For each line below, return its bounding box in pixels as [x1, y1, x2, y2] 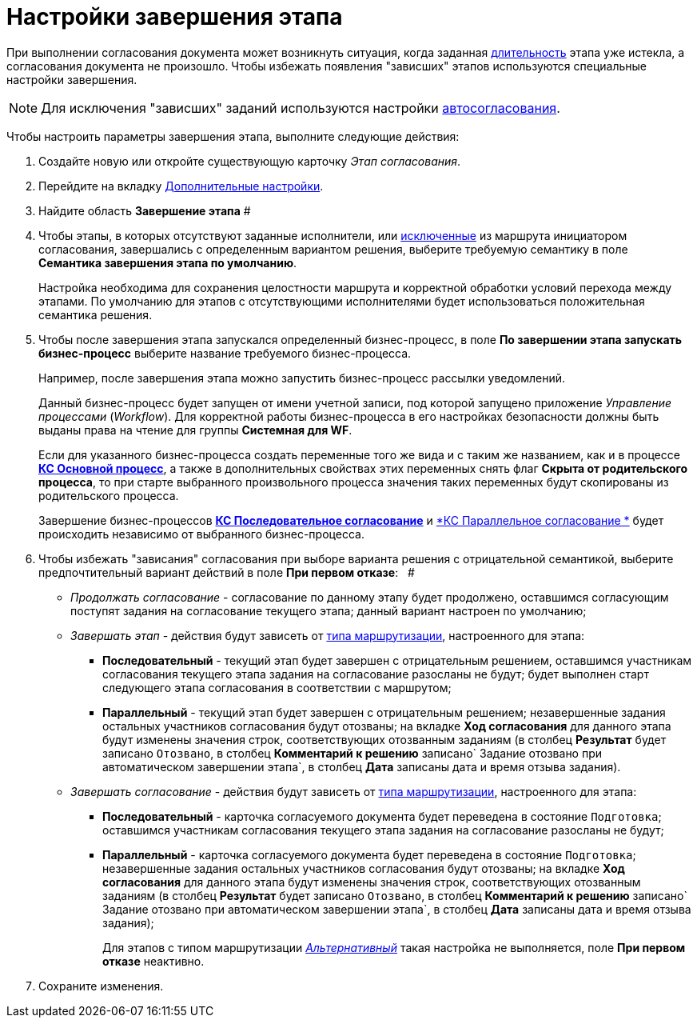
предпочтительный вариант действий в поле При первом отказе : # [38, 565, 415, 579]
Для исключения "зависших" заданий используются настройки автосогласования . [41, 99, 560, 116]
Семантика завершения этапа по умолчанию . [38, 255, 297, 270]
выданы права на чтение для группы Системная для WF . [38, 422, 352, 437]
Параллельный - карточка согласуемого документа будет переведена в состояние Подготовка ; [102, 847, 636, 862]
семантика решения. [38, 307, 153, 322]
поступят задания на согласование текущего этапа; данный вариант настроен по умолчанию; [70, 603, 587, 618]
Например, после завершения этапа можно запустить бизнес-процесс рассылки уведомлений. [38, 370, 566, 385]
